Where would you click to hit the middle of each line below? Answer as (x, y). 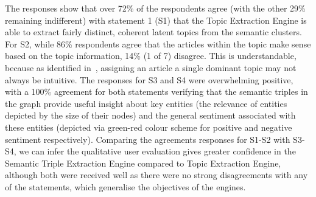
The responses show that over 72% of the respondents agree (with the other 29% (155, 8)
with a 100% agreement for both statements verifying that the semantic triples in (156, 92)
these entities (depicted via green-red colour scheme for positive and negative (149, 127)
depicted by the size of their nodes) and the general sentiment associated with (150, 115)
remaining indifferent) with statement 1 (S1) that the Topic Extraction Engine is (156, 20)
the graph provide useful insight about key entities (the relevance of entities (146, 103)
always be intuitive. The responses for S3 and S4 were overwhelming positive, (149, 79)
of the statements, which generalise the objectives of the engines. (125, 186)
